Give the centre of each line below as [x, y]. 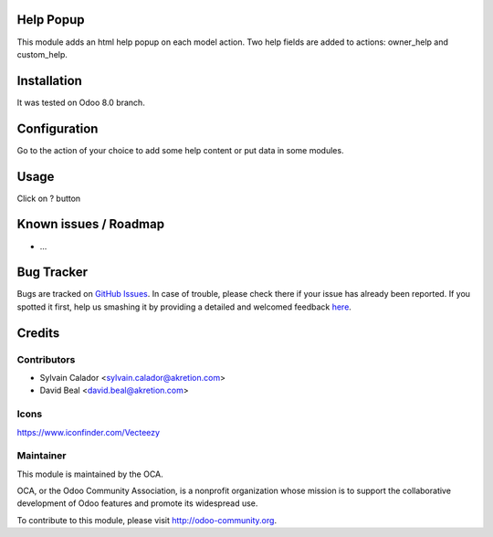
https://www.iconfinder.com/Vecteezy [88, 432]
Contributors [46, 359]
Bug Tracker [52, 273]
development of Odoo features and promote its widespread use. [137, 503]
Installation [49, 81]
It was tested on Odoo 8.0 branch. [81, 102]
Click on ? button [49, 198]
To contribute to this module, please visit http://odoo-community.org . [147, 520]
